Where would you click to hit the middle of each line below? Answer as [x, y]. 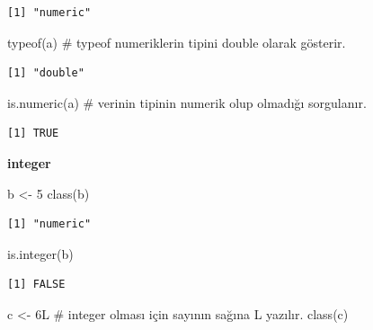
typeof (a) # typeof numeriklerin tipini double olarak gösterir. [177, 42]
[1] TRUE [33, 134]
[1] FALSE [36, 285]
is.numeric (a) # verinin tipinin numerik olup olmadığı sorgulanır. [187, 102]
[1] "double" [46, 73]
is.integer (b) [40, 253]
